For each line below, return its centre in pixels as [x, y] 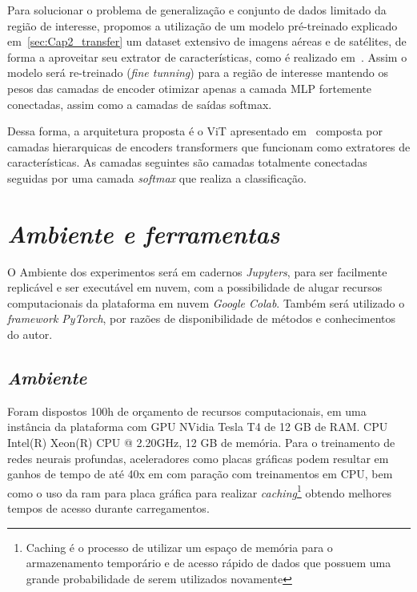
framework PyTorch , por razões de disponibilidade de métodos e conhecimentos [202, 318]
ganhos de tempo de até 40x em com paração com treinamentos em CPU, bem [200, 474]
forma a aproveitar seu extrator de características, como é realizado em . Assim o [207, 56]
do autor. [30, 334]
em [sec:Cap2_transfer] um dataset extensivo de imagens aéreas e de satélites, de [207, 41]
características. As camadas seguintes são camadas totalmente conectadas [187, 162]
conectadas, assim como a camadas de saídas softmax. [140, 104]
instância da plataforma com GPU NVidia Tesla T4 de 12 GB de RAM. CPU [198, 427]
